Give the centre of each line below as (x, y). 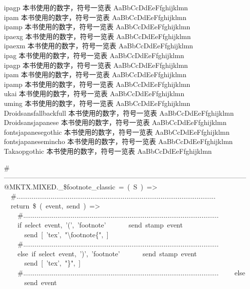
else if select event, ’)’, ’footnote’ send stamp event (107, 253)
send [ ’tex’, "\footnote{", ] (66, 234)
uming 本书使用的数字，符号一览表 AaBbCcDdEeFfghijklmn (97, 103)
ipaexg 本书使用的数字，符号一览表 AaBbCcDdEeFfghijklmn (97, 36)
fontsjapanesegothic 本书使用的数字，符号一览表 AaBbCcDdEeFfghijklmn (117, 132)
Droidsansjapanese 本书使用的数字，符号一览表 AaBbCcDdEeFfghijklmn (115, 122)
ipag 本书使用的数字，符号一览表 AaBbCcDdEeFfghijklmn (94, 55)
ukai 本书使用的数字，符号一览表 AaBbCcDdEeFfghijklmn (94, 93)
